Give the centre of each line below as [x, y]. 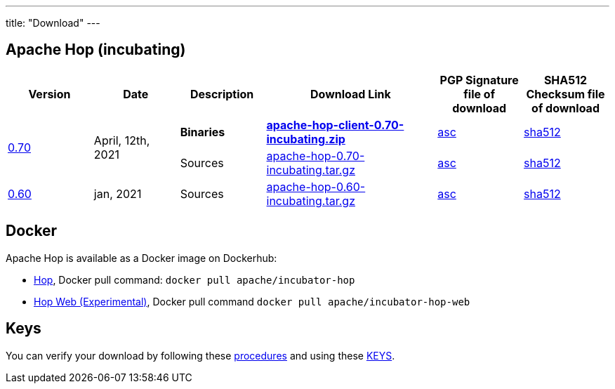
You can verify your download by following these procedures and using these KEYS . [200, 355]
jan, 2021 [118, 193]
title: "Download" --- [53, 23]
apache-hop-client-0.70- [335, 125]
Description [222, 94]
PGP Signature [479, 80]
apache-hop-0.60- [316, 186]
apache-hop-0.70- [316, 156]
